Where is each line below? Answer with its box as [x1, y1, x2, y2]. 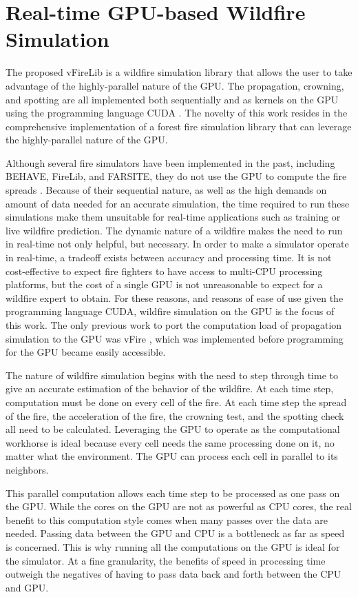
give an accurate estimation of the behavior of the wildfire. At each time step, [6, 381, 334, 396]
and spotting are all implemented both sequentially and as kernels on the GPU [6, 92, 339, 106]
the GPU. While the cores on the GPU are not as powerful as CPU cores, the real [6, 499, 352, 514]
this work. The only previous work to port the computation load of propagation [6, 318, 342, 332]
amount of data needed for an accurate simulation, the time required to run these [6, 196, 350, 210]
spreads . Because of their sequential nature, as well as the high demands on [6, 183, 327, 197]
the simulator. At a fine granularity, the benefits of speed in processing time [6, 553, 326, 567]
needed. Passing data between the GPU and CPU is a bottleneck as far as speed [6, 526, 345, 540]
